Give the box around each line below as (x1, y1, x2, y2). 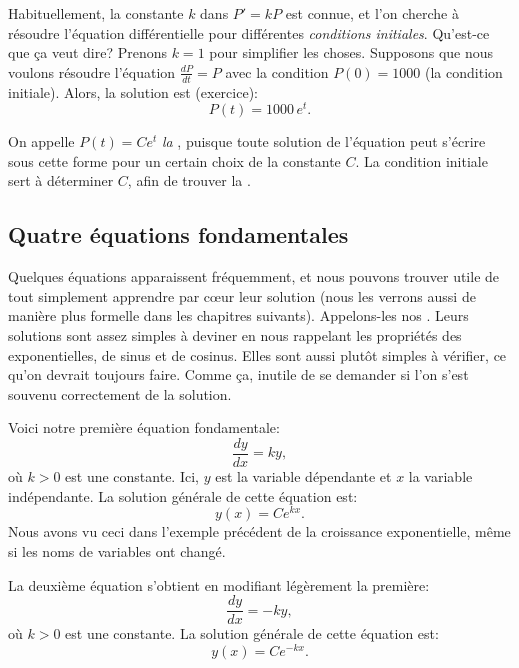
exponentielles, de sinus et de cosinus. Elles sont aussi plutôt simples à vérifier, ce (8, 344, 507, 365)
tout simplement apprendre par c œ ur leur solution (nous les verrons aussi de (8, 285, 476, 306)
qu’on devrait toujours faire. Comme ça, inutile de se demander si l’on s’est (8, 364, 469, 385)
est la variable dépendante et (215, 466, 392, 487)
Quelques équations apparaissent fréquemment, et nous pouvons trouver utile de (8, 266, 500, 287)
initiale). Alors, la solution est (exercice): (8, 81, 258, 102)
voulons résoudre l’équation (8, 61, 176, 82)
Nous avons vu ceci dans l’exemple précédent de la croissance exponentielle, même (8, 521, 511, 542)
